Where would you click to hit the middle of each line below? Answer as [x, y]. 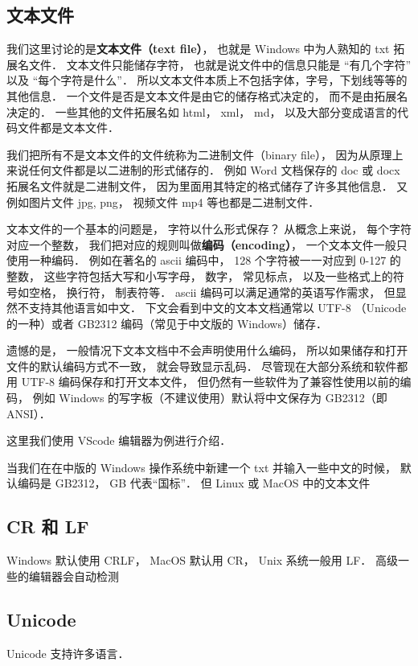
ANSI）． [29, 413]
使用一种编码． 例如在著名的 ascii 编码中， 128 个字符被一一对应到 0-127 [197, 260]
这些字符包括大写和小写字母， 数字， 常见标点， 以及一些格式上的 [218, 275]
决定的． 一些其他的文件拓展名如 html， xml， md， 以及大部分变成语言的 [202, 111]
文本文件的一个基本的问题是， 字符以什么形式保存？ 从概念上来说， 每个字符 [209, 229]
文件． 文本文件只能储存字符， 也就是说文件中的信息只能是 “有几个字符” [220, 64]
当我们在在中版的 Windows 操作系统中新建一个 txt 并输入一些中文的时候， [202, 467]
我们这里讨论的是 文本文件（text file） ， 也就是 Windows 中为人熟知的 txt [198, 49]
